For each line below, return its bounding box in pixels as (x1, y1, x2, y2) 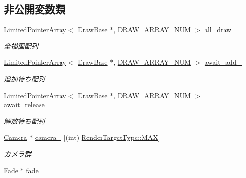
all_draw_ (204, 24, 237, 35)
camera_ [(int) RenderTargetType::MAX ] (35, 132, 160, 142)
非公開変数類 (4, 1, 65, 17)
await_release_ (4, 99, 50, 110)
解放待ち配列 (4, 116, 45, 126)
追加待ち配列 (4, 73, 45, 83)
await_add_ (204, 57, 242, 67)
